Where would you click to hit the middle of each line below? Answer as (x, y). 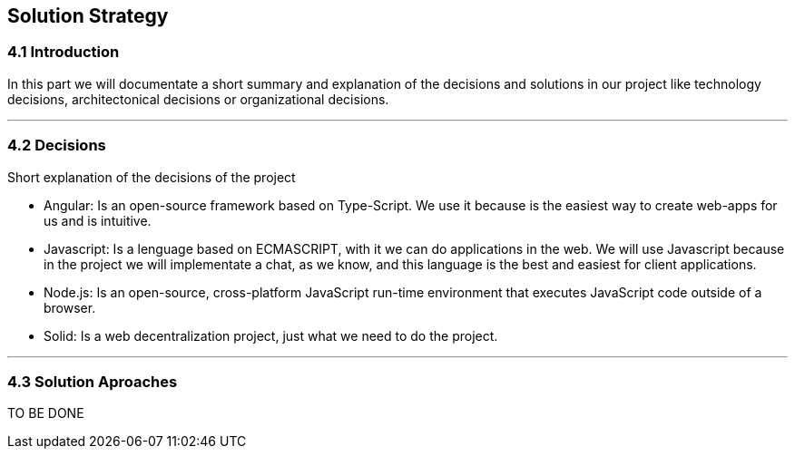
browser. (70, 307)
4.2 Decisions (57, 146)
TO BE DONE (46, 413)
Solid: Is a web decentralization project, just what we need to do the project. (271, 335)
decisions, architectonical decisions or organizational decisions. (198, 99)
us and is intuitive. (98, 220)
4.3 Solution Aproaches (93, 381)
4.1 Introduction (64, 52)
